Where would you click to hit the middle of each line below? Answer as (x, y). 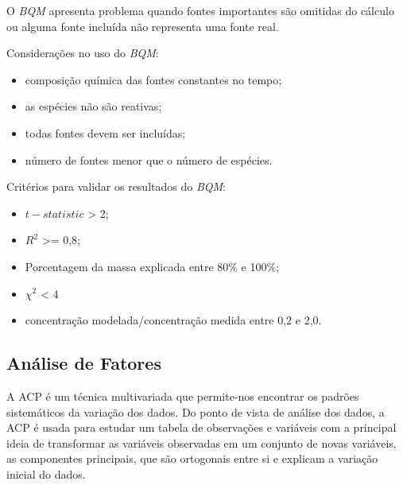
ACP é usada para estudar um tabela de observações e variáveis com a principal (201, 427)
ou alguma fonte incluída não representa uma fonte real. (143, 26)
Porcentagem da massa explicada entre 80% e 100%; (152, 266)
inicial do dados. (46, 473)
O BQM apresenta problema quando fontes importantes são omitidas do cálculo (200, 10)
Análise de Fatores (84, 363)
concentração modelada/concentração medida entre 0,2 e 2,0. (173, 320)
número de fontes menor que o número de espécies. (149, 159)
